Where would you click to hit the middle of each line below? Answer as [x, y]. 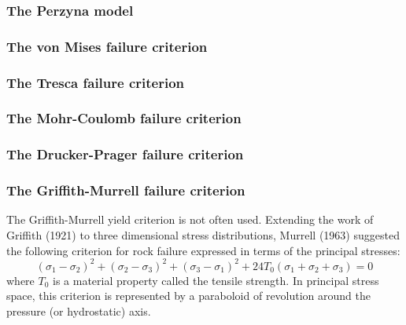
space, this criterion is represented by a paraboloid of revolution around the [189, 296]
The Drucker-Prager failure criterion [125, 154]
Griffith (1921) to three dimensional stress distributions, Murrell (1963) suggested [203, 235]
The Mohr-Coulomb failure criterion [124, 118]
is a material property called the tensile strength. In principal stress [216, 280]
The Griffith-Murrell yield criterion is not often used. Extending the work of [190, 219]
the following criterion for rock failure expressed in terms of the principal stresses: [203, 250]
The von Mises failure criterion [107, 46]
